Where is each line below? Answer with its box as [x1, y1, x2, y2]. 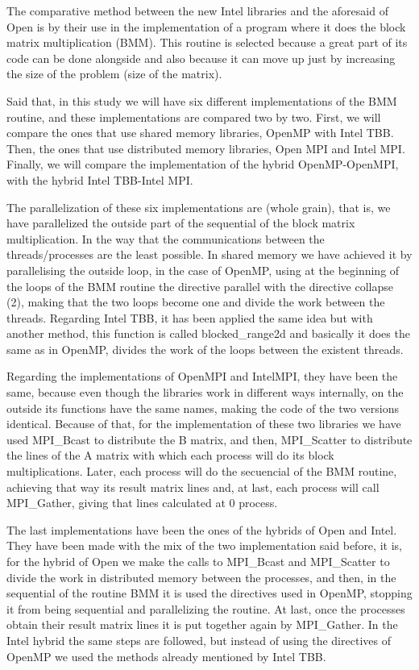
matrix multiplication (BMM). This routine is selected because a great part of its [6, 34, 408, 51]
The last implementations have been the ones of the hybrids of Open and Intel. [6, 521, 397, 538]
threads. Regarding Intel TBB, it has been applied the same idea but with [6, 309, 373, 326]
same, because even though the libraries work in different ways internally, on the [6, 384, 404, 401]
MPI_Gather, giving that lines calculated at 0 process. [6, 494, 278, 511]
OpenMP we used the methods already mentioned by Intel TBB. [6, 647, 326, 664]
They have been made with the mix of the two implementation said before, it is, [6, 537, 402, 554]
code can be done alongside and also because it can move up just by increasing [6, 49, 396, 66]
